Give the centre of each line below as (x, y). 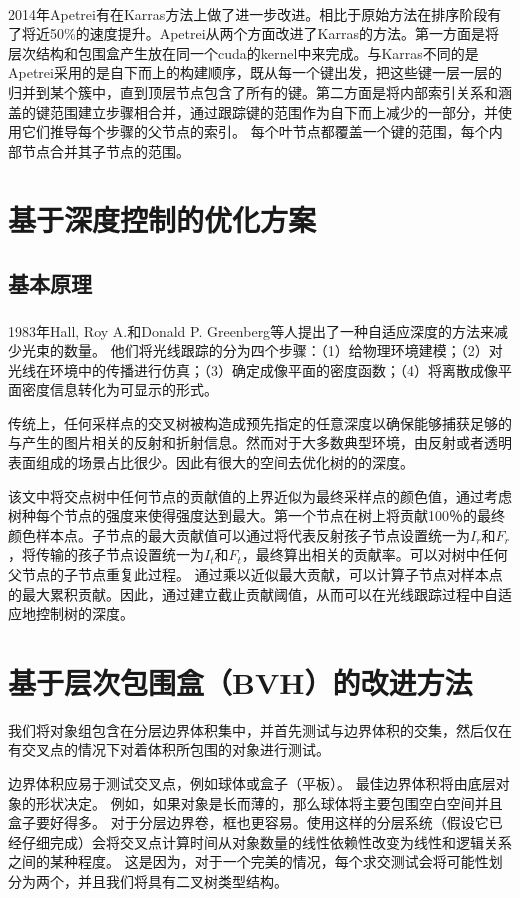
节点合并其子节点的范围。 (105, 150)
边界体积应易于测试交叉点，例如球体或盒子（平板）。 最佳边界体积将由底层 (252, 783)
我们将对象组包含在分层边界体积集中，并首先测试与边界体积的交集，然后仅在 (260, 729)
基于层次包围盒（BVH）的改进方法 (240, 681)
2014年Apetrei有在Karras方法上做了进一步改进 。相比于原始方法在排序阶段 (248, 13)
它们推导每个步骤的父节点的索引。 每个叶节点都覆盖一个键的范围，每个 (255, 131)
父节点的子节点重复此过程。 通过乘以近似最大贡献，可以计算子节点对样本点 (255, 573)
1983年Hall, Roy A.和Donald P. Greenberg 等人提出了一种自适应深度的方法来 (251, 330)
